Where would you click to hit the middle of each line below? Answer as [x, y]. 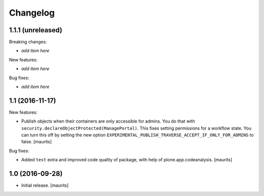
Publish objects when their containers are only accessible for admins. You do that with [108, 121]
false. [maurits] [36, 142]
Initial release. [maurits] [45, 185]
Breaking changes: [28, 42]
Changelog [32, 13]
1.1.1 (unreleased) [36, 30]
